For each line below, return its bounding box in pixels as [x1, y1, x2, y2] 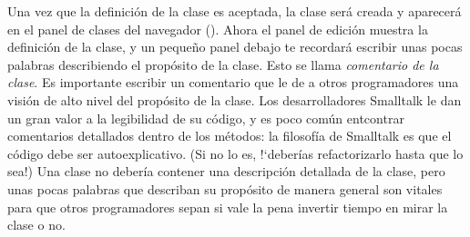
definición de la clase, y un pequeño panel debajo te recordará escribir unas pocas [7, 37, 463, 56]
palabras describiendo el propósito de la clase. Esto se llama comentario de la [7, 54, 439, 74]
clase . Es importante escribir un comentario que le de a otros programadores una [7, 73, 459, 92]
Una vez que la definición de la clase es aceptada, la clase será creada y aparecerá [7, 2, 462, 20]
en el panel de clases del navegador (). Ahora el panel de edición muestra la [7, 19, 428, 38]
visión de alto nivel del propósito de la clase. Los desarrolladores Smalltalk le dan [7, 90, 462, 109]
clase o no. [7, 215, 66, 234]
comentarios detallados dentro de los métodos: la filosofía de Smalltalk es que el [7, 126, 452, 145]
